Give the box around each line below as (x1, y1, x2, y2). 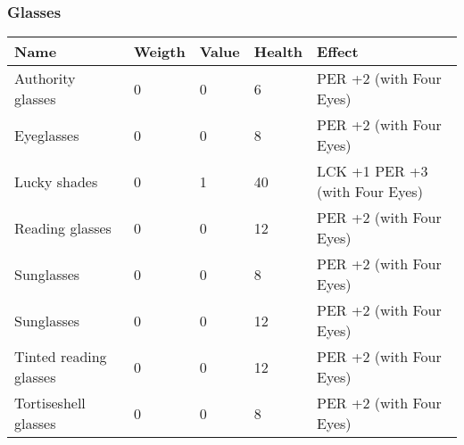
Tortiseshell (14, 392, 86, 414)
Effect (317, 41, 359, 62)
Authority (14, 68, 76, 89)
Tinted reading (14, 346, 107, 367)
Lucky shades (14, 170, 98, 192)
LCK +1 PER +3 (317, 161, 428, 182)
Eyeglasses (14, 124, 79, 145)
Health (253, 41, 303, 62)
